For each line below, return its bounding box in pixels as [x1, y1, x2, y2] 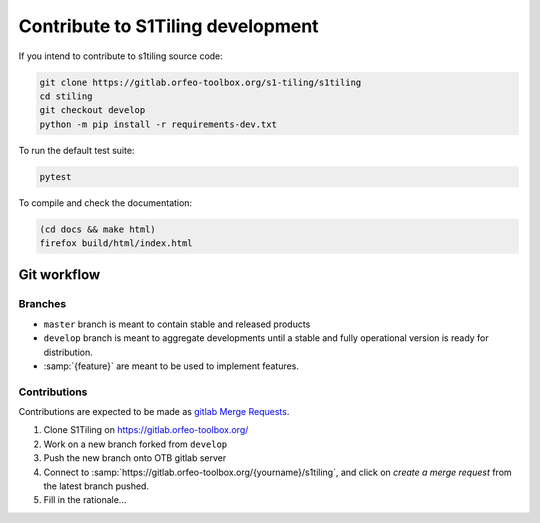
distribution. [43, 346, 94, 358]
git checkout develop [39, 105, 146, 116]
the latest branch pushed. [43, 480, 150, 492]
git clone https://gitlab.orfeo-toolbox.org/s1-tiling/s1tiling [39, 76, 362, 88]
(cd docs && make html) [39, 223, 157, 235]
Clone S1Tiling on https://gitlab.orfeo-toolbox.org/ [43, 424, 249, 436]
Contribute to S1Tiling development [18, 15, 319, 37]
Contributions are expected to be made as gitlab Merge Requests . [18, 406, 290, 418]
